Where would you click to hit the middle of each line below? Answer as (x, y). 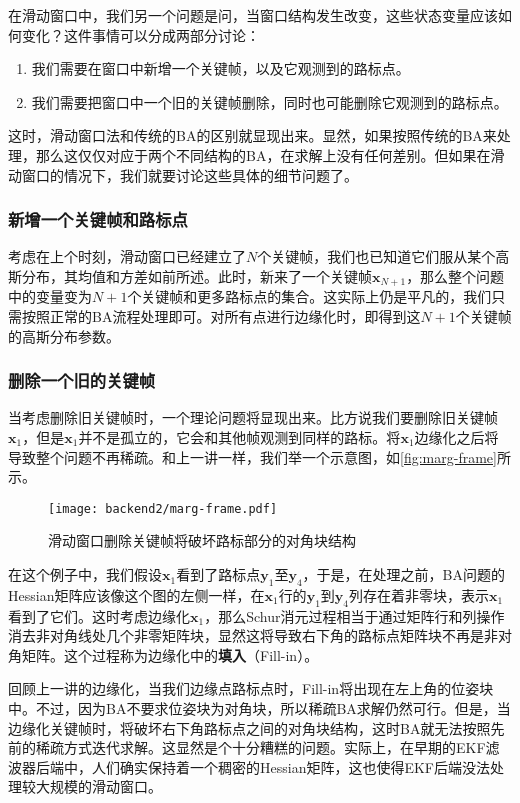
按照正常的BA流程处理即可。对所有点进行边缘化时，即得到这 (221, 316)
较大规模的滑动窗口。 (91, 786)
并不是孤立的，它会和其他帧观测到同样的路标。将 (239, 437)
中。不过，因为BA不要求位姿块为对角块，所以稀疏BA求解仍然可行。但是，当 (259, 708)
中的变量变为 (50, 296)
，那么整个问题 (455, 275)
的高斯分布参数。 (64, 335)
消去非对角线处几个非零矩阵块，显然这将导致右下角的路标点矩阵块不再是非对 (260, 635)
